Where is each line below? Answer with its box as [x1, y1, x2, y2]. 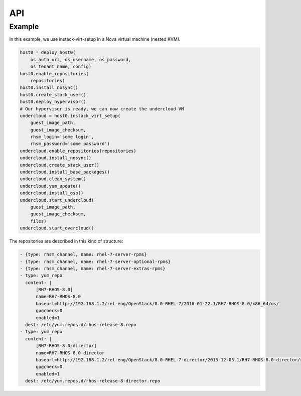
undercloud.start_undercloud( [20, 197, 94, 203]
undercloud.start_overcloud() [20, 225, 94, 231]
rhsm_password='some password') [30, 141, 110, 147]
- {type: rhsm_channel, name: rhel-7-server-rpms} [20, 251, 147, 257]
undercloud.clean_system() [20, 176, 86, 182]
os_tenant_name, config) [30, 64, 92, 70]
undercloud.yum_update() [20, 183, 81, 189]
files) [30, 218, 47, 224]
